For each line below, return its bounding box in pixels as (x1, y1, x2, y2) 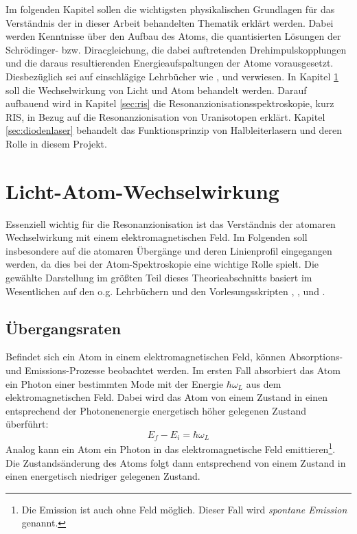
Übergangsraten (5, 317, 122, 338)
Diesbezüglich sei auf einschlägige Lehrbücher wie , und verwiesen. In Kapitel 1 (5, 69, 338, 83)
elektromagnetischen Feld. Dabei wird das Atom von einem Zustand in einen (5, 390, 327, 404)
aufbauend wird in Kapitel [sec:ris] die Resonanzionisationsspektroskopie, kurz (5, 96, 334, 111)
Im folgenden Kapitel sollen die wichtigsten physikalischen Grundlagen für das (5, 2, 335, 16)
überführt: (5, 417, 49, 431)
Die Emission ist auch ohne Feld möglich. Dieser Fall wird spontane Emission (21, 502, 347, 516)
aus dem (246, 376, 281, 391)
